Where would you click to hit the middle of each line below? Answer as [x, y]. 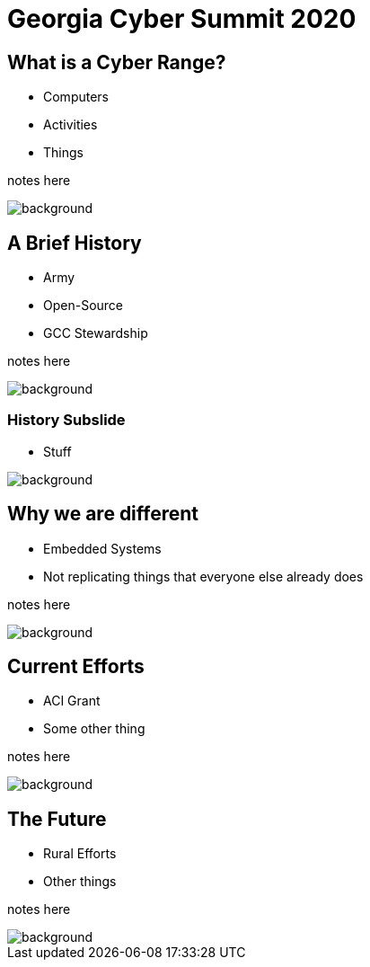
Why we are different [103, 514]
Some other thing [94, 729]
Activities [70, 125]
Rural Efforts [80, 854]
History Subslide [66, 420]
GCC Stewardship [96, 333]
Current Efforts [76, 667]
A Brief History [75, 243]
